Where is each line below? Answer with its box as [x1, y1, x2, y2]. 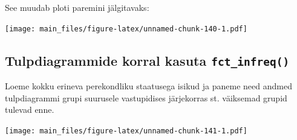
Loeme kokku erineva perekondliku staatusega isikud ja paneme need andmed [5, 80, 292, 92]
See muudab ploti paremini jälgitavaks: [5, 1, 149, 13]
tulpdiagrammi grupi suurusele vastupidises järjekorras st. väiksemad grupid [5, 91, 287, 104]
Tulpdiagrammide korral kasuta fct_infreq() [5, 51, 290, 69]
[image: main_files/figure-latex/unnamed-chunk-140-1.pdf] [5, 24, 247, 33]
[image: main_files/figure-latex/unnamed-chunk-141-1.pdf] [5, 126, 247, 135]
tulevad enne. [5, 103, 54, 116]
